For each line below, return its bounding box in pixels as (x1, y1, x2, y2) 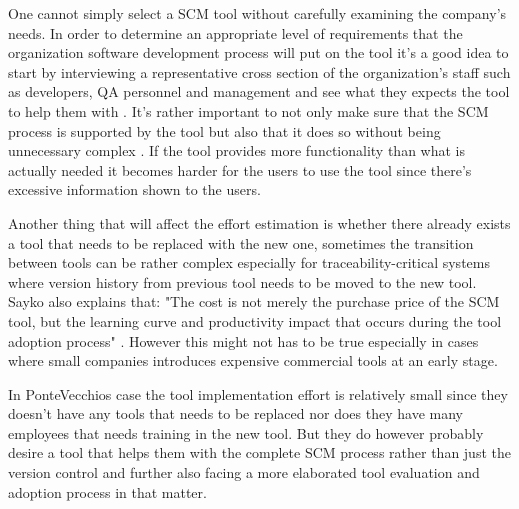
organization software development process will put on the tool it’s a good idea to (8, 42, 509, 63)
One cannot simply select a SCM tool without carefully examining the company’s (8, 3, 507, 23)
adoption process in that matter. (8, 481, 207, 502)
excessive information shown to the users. (8, 179, 261, 200)
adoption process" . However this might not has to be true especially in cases (8, 330, 479, 351)
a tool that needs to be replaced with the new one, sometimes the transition (8, 232, 474, 253)
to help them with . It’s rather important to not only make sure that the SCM (8, 100, 489, 121)
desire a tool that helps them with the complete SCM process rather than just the (8, 442, 511, 463)
